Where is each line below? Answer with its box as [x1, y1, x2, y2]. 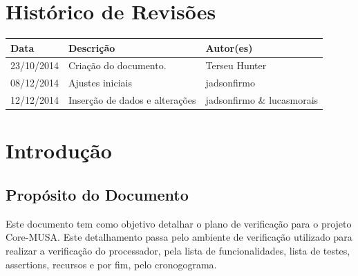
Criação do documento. [68, 58, 167, 73]
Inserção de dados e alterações [68, 93, 196, 107]
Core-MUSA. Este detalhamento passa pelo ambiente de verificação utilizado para [6, 230, 352, 244]
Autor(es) [205, 40, 253, 55]
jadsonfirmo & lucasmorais [205, 93, 319, 107]
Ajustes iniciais [68, 75, 133, 90]
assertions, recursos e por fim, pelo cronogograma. [6, 257, 217, 271]
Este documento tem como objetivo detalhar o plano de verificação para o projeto [6, 216, 352, 230]
